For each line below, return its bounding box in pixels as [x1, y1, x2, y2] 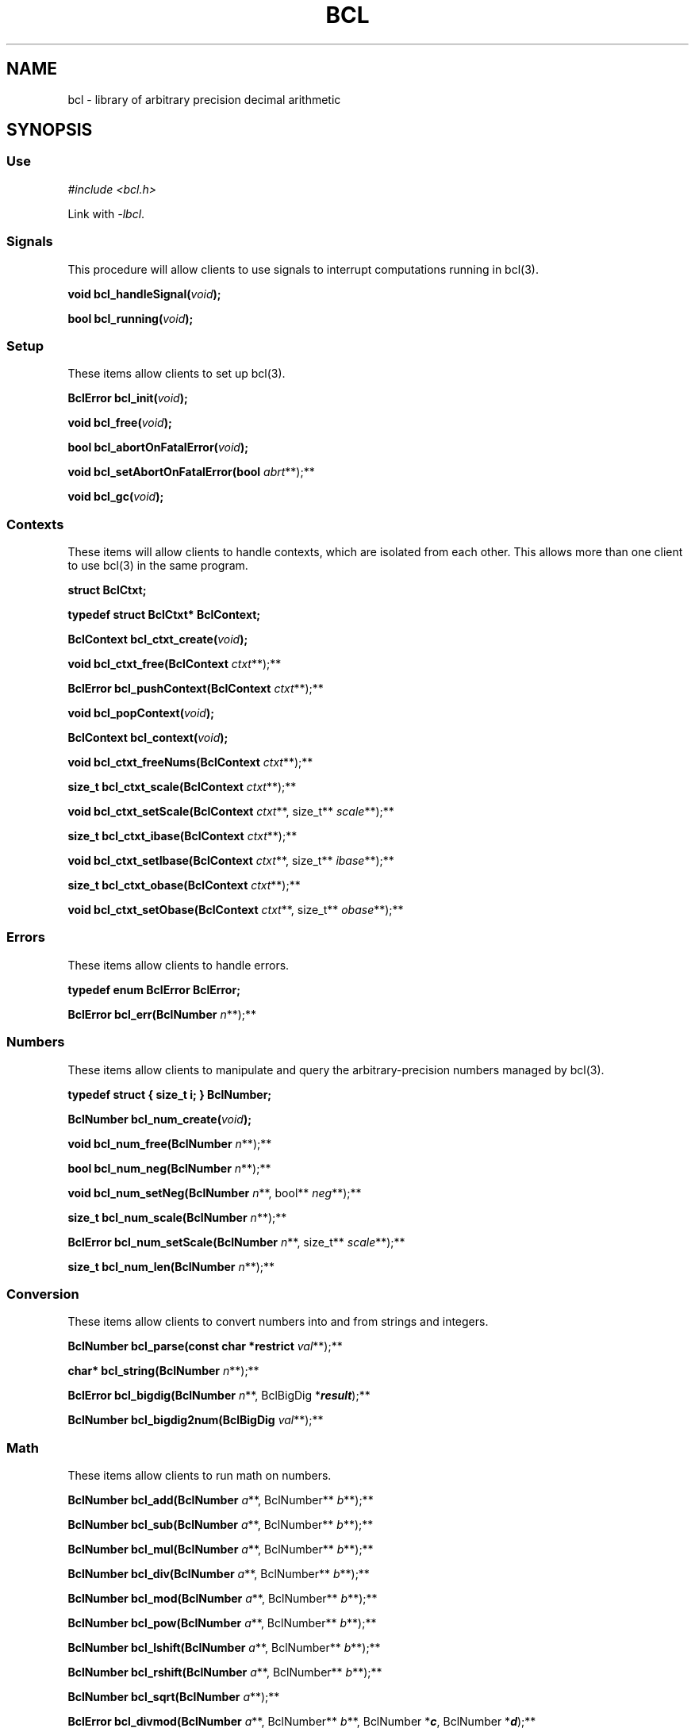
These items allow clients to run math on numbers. [67, 1469, 332, 1483]
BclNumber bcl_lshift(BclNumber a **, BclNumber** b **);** [67, 1641, 381, 1655]
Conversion [6, 1285, 79, 1302]
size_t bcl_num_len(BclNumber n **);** [67, 1259, 275, 1273]
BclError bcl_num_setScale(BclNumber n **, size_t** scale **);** [67, 1235, 405, 1249]
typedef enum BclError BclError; [67, 982, 240, 996]
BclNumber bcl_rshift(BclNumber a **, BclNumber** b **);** [67, 1665, 382, 1680]
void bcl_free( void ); [67, 416, 172, 430]
